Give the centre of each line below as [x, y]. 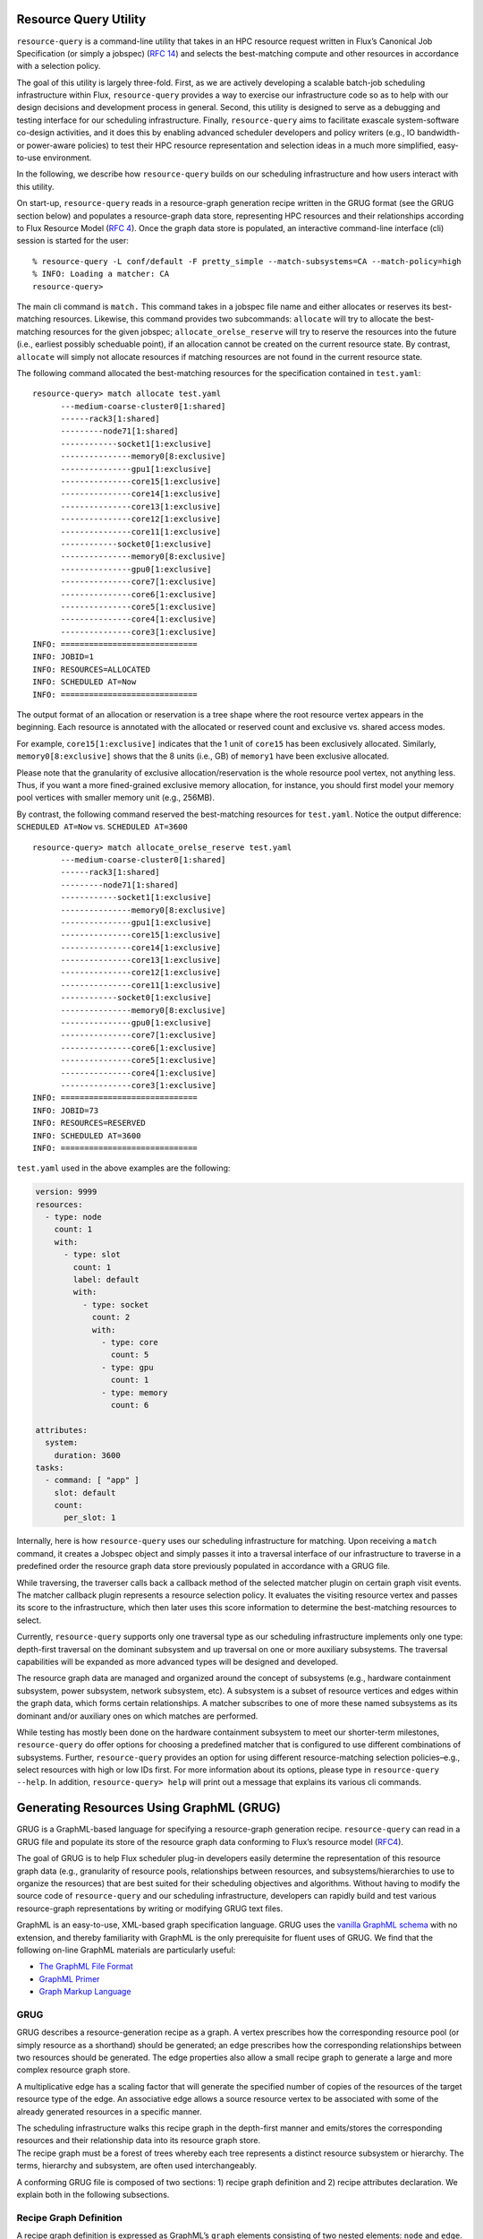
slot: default [85, 1493]
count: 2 [111, 1317]
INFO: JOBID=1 [63, 657]
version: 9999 [66, 1192]
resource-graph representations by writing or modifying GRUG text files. [150, 1909]
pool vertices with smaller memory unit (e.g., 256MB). [115, 798]
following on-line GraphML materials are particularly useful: [126, 1950]
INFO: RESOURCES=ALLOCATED [92, 669]
